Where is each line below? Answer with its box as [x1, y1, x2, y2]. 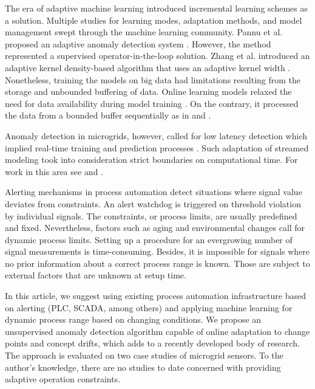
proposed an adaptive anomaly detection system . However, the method [5, 37, 271, 50]
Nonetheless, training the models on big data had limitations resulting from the [5, 73, 301, 86]
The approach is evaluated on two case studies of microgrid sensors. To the [5, 349, 283, 362]
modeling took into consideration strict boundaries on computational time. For [5, 153, 298, 166]
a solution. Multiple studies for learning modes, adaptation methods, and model [5, 13, 302, 26]
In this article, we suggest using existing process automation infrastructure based [5, 289, 306, 302]
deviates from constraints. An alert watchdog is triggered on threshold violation [5, 197, 301, 210]
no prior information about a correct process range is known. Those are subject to [5, 256, 310, 269]
